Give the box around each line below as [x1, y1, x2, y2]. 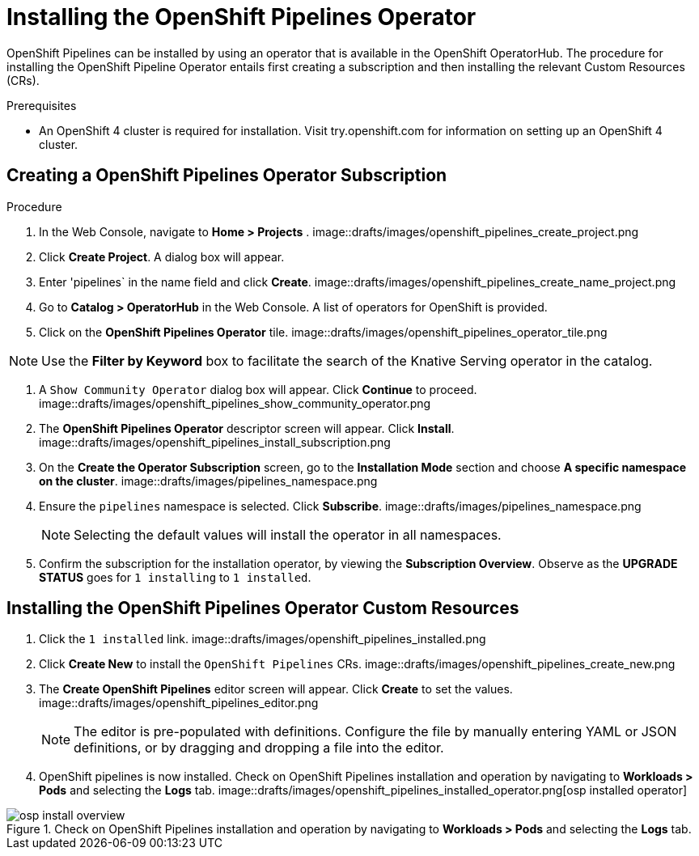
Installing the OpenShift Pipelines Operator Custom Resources [6, 598, 519, 619]
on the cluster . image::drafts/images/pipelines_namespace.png [39, 473, 378, 488]
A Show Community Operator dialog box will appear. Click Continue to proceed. [39, 382, 477, 396]
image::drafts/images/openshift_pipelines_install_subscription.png [39, 434, 391, 449]
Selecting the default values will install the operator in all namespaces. [74, 526, 502, 543]
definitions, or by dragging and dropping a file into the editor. [74, 739, 444, 756]
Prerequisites [6, 98, 77, 112]
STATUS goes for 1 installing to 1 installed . [39, 570, 311, 584]
